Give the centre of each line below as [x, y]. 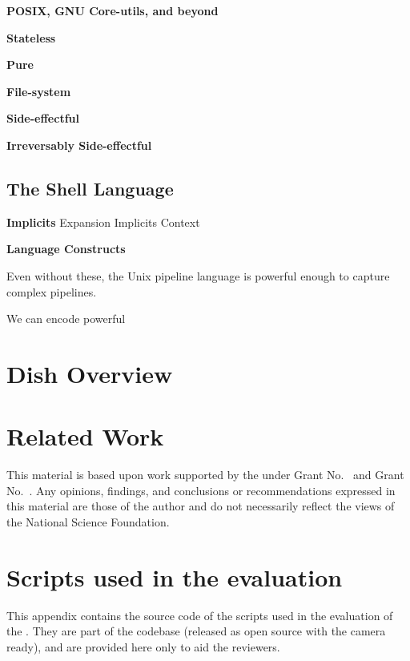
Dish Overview [90, 373]
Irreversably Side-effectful [79, 145]
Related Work [85, 436]
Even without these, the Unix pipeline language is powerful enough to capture [198, 275]
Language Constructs [66, 249]
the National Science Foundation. [88, 522]
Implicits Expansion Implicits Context [103, 222]
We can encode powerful [66, 318]
